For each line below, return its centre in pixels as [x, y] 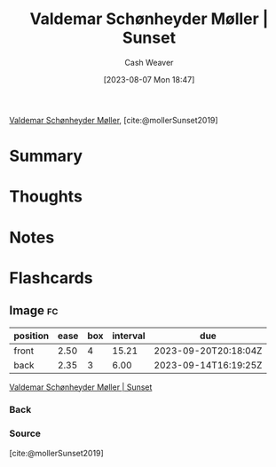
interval [129, 336]
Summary [46, 156]
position [32, 336]
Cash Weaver [149, 62]
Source [25, 433]
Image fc [34, 311]
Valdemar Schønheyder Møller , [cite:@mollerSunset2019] [114, 120]
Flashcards [51, 277]
